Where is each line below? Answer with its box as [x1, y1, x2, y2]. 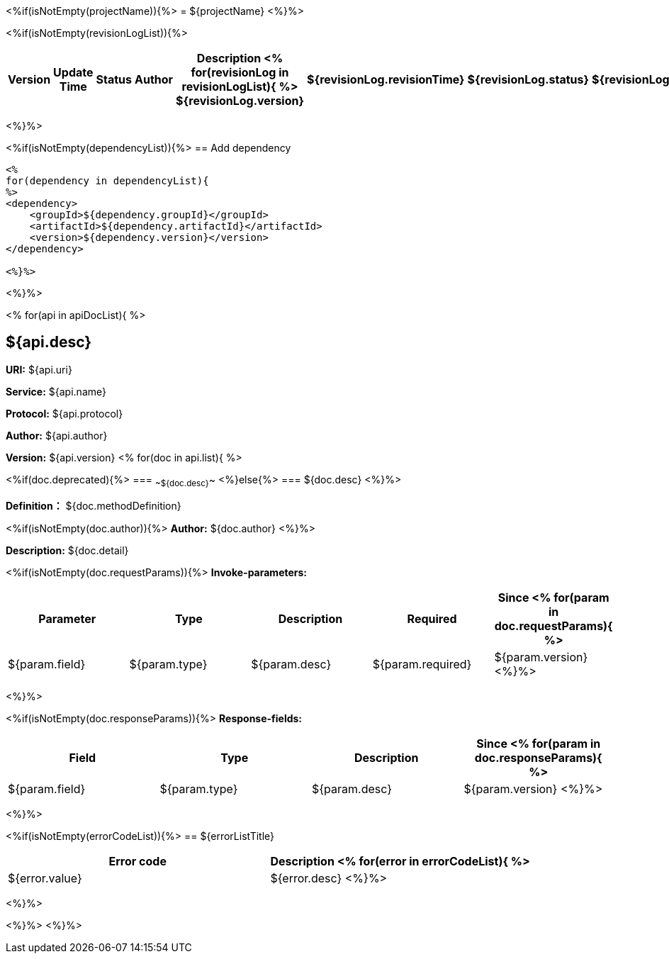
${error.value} [8, 870, 82, 885]
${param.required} [372, 656, 472, 671]
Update [53, 65, 94, 79]
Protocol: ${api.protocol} [6, 407, 123, 420]
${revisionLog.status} [467, 72, 589, 86]
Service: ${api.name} [6, 385, 106, 398]
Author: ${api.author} [6, 429, 108, 442]
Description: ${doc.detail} [6, 544, 129, 556]
